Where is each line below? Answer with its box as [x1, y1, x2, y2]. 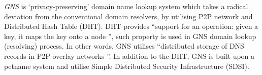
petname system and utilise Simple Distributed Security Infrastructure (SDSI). [4, 60, 249, 71]
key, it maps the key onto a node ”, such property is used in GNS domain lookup [4, 30, 256, 41]
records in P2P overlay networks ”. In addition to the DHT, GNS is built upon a [4, 50, 255, 61]
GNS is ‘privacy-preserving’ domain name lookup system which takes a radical [4, 1, 248, 11]
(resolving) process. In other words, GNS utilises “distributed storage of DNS [4, 41, 244, 51]
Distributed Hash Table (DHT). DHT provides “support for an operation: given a [4, 21, 258, 31]
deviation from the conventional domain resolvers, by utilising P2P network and [4, 11, 253, 21]
